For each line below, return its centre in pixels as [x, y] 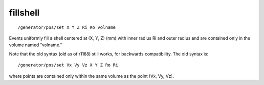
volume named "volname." [35, 45]
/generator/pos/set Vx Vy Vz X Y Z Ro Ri [68, 65]
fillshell [24, 13]
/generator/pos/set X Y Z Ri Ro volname [67, 27]
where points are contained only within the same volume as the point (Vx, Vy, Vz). [91, 76]
